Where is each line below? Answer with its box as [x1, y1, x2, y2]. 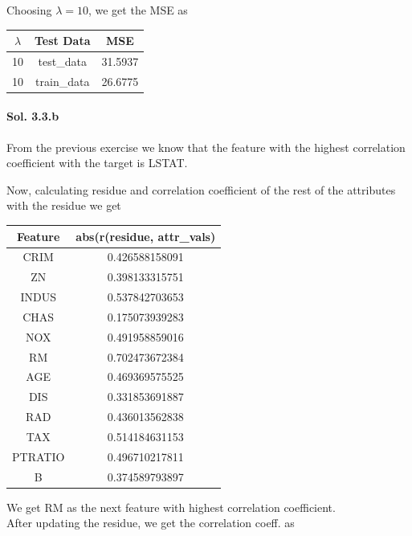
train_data [35, 72, 90, 89]
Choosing [6, 2, 52, 18]
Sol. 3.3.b [6, 108, 59, 125]
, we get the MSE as [88, 2, 188, 18]
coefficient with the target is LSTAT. [6, 154, 188, 171]
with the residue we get [6, 197, 121, 214]
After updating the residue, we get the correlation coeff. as [6, 514, 295, 531]
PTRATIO [12, 448, 65, 464]
